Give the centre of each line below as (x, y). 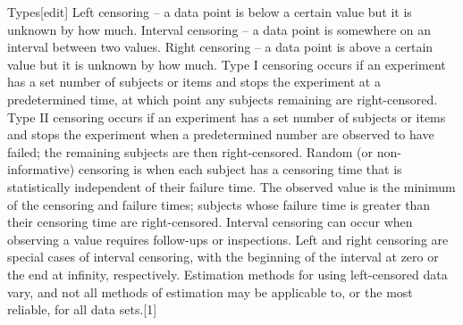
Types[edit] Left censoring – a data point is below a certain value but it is (210, 12)
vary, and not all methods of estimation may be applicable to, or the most (210, 292)
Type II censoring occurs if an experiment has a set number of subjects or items (227, 117)
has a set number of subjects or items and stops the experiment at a (194, 82)
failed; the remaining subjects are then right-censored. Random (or (190, 151)
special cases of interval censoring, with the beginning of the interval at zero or (223, 257)
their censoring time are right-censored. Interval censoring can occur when (210, 222)
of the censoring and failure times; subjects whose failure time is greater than (219, 204)
